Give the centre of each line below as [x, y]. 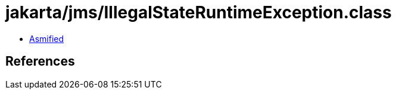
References [40, 61]
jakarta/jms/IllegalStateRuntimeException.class [199, 12]
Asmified [47, 38]
